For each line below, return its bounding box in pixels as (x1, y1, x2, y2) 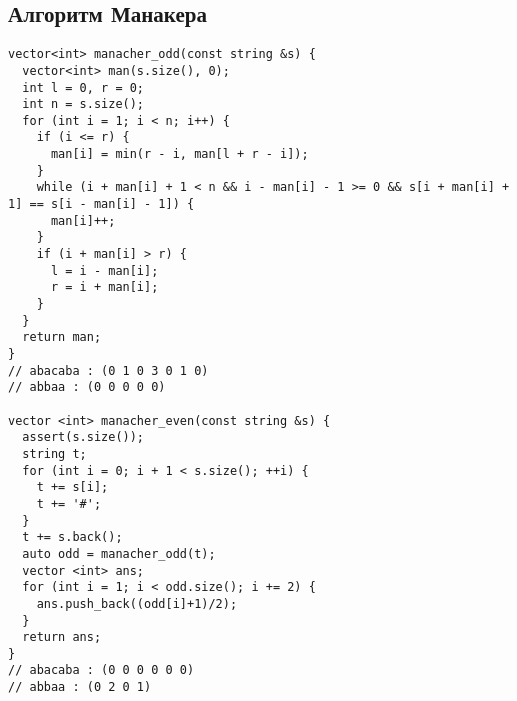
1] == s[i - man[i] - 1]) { (8, 197, 195, 212)
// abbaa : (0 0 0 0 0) (8, 380, 166, 395)
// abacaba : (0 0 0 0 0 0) (8, 663, 195, 678)
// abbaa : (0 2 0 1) (8, 680, 152, 695)
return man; (22, 330, 102, 345)
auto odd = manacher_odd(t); (22, 546, 216, 561)
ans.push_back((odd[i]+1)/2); (36, 596, 238, 611)
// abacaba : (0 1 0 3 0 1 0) (8, 363, 209, 378)
